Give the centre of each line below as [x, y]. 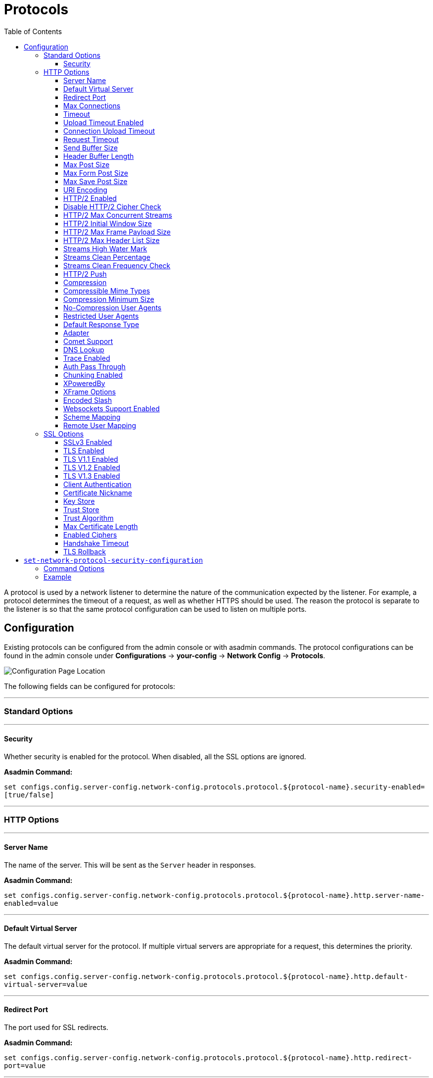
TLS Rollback [85, 551]
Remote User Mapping [100, 425]
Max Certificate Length [101, 526]
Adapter [76, 333]
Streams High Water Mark [105, 248]
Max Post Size [87, 164]
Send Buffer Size [91, 147]
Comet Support [88, 341]
